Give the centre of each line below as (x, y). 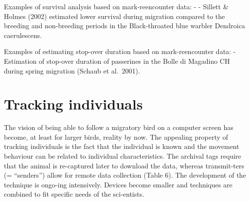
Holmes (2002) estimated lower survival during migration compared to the (115, 16)
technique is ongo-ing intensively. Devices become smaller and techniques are (118, 184)
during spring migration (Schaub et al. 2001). (72, 70)
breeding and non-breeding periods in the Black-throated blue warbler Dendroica (125, 26)
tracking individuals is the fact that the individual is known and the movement (122, 146)
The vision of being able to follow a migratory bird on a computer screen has (119, 127)
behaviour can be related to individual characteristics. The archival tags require (123, 156)
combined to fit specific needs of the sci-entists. (74, 194)
